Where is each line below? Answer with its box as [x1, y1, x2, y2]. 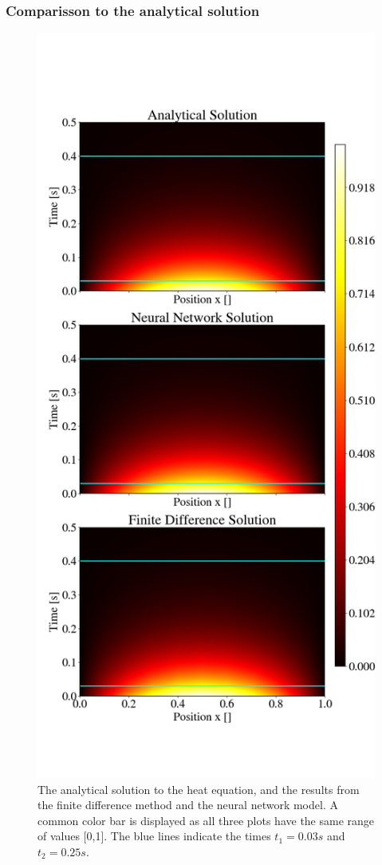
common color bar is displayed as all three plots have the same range [37, 812, 375, 828]
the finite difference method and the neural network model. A [37, 796, 338, 813]
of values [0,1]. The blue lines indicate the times [37, 827, 271, 844]
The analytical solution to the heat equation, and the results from [37, 780, 360, 797]
